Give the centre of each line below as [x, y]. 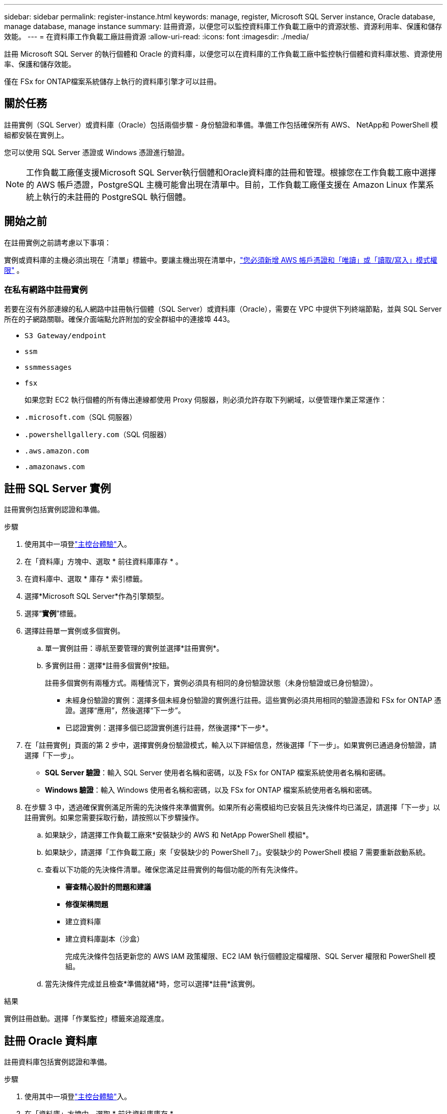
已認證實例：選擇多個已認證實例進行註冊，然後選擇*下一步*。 [169, 728]
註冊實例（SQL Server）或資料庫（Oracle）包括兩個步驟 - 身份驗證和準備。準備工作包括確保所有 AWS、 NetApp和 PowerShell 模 [221, 124]
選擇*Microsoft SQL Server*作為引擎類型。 [96, 596]
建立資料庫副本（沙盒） [105, 939]
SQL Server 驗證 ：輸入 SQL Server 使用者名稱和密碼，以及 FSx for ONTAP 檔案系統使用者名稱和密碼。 [218, 773]
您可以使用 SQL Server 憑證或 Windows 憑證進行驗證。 [96, 152]
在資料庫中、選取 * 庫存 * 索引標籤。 [86, 579]
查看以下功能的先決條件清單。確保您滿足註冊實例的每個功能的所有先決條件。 [173, 870]
